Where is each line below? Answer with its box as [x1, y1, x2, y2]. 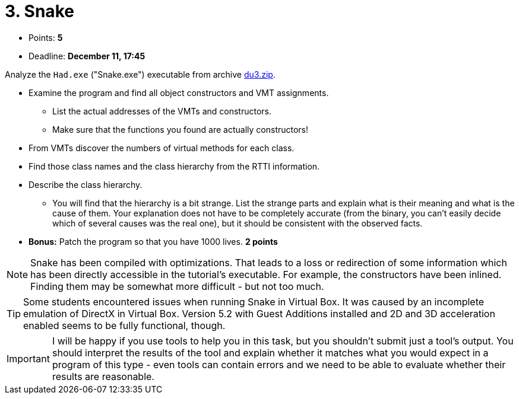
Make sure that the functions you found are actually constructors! [52, 124, 309, 135]
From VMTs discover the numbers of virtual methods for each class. [29, 142, 295, 153]
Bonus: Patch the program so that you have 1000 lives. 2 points [29, 236, 278, 247]
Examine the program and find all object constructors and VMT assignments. [29, 87, 329, 98]
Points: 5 [29, 32, 63, 43]
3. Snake [5, 1, 74, 21]
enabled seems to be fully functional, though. [23, 319, 226, 331]
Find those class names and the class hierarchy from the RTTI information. [29, 161, 320, 171]
